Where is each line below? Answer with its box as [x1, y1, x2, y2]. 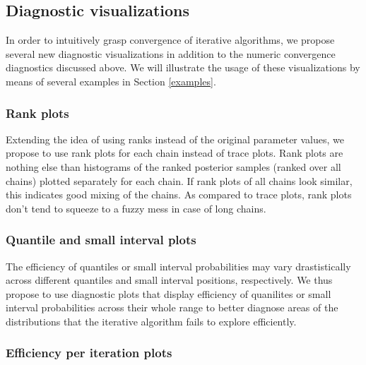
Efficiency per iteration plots [6, 344, 172, 361]
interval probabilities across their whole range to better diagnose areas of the [6, 300, 338, 315]
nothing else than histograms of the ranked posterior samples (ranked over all [6, 159, 341, 174]
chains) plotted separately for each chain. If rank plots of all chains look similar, [6, 173, 353, 188]
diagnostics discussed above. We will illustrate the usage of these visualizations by [6, 60, 360, 75]
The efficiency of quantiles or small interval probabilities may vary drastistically [6, 258, 351, 273]
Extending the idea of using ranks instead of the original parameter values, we [6, 131, 345, 146]
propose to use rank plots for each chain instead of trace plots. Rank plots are [6, 145, 343, 160]
